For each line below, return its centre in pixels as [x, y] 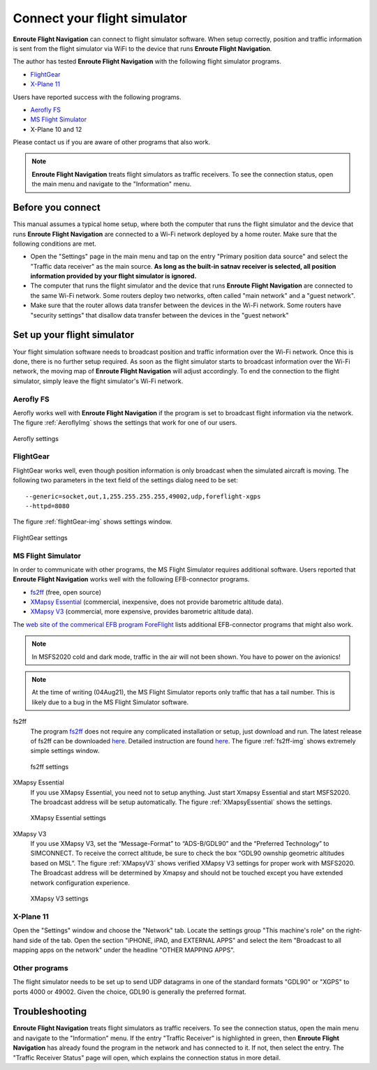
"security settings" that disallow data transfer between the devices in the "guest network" [160, 315]
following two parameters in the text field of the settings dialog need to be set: [125, 480]
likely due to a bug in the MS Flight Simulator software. [110, 702]
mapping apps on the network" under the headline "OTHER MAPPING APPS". [124, 950]
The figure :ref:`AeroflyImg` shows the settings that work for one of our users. [125, 423]
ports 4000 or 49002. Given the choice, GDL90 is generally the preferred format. [130, 992]
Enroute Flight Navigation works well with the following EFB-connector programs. [131, 579]
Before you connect [57, 208]
